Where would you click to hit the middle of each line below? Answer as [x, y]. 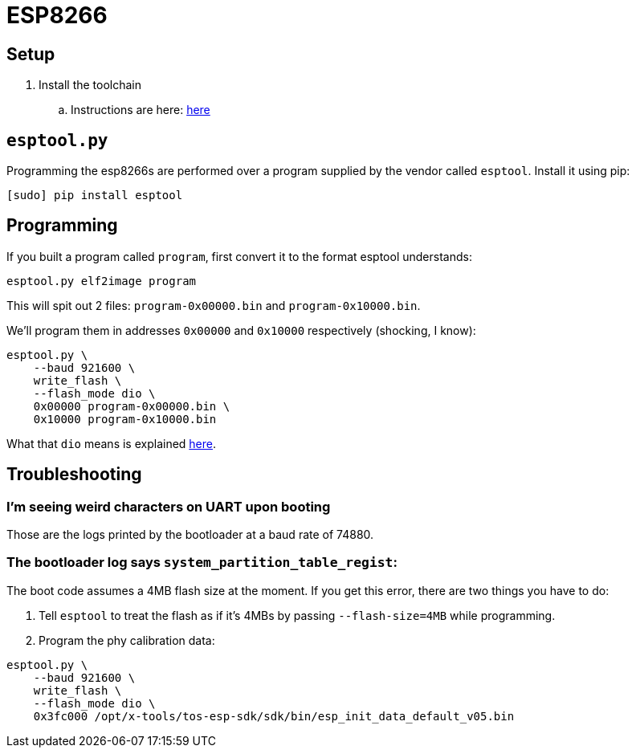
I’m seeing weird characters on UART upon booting [169, 506]
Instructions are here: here [141, 110]
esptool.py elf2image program [102, 281]
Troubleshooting [74, 475]
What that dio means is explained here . [112, 443]
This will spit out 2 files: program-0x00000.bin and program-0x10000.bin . [214, 305]
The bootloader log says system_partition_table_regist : [202, 562]
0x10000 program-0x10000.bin [125, 419]
